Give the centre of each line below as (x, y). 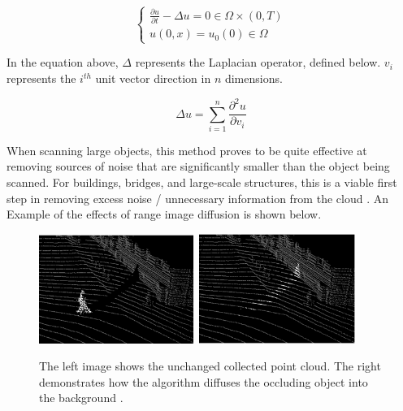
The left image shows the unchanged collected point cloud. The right (210, 366)
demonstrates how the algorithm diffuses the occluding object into (204, 381)
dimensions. (253, 78)
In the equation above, (63, 62)
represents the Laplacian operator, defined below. (258, 62)
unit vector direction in (153, 78)
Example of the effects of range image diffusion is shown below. (164, 214)
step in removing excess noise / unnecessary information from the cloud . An (197, 198)
